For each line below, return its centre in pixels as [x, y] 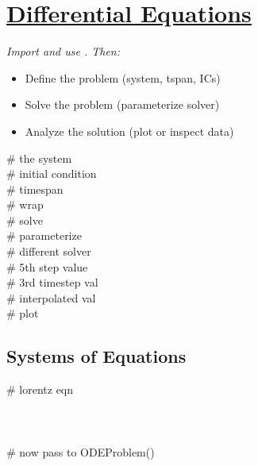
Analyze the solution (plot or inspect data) [129, 131]
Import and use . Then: [63, 51]
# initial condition [52, 173]
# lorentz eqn [40, 389]
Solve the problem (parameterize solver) [122, 104]
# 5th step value [47, 266]
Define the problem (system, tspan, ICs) [123, 77]
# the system [39, 158]
